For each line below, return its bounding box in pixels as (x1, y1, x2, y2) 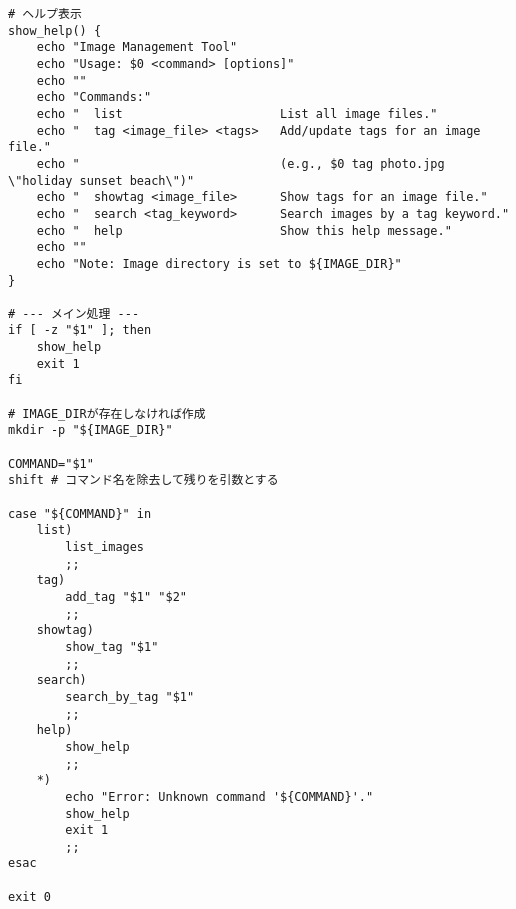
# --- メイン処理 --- (8, 306, 140, 321)
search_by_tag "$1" (65, 689, 195, 704)
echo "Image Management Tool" (36, 40, 238, 55)
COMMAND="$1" (8, 456, 94, 471)
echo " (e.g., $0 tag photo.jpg (36, 156, 445, 171)
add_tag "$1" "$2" (65, 589, 187, 604)
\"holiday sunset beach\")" (8, 173, 195, 188)
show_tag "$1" (65, 639, 159, 654)
